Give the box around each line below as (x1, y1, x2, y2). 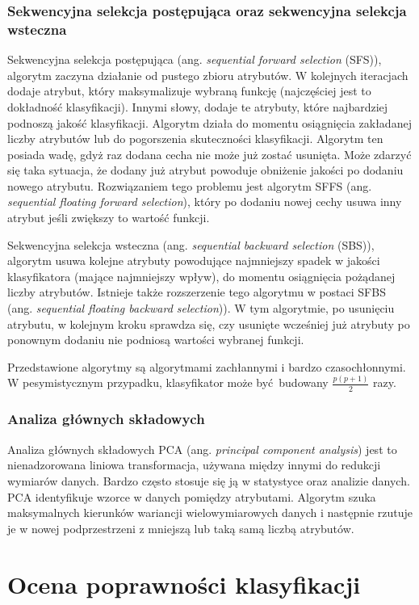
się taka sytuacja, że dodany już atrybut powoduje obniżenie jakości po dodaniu (7, 162, 404, 179)
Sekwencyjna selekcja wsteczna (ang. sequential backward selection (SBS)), (7, 236, 375, 253)
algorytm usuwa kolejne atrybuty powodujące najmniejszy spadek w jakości (7, 252, 380, 269)
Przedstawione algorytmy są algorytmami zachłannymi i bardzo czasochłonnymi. (7, 358, 406, 375)
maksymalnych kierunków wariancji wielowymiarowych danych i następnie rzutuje (7, 504, 413, 521)
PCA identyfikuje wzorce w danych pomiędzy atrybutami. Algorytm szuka (7, 488, 376, 505)
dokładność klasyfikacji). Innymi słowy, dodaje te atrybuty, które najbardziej (7, 98, 388, 115)
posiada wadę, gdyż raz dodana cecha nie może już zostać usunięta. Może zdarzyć (7, 145, 412, 162)
